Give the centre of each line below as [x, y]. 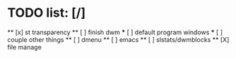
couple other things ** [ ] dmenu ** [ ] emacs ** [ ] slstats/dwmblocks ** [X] [118, 39]
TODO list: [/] [47, 13]
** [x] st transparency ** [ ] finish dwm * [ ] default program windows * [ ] [115, 32]
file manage [25, 47]
